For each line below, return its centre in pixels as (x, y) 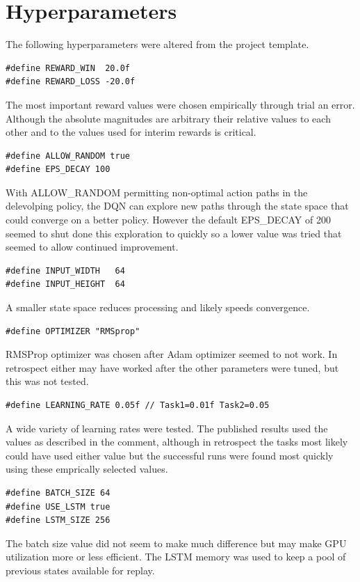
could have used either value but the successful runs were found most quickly (170, 455)
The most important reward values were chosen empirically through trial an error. (180, 104)
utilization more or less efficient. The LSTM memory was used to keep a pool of (176, 557)
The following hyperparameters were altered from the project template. (157, 44)
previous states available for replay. (80, 570)
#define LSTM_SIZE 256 (58, 520)
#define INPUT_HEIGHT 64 (65, 284)
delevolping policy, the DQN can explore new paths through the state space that (177, 206)
